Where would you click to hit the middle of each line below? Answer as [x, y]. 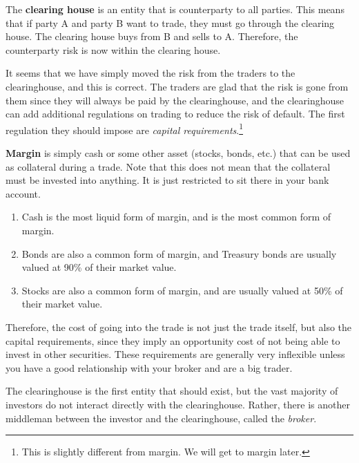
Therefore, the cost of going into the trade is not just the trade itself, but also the [179, 327]
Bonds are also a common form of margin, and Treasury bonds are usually [179, 253]
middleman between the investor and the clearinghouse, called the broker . [161, 418]
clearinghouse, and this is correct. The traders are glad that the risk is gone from [177, 86]
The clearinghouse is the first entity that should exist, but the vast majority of [172, 391]
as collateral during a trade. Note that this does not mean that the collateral [168, 166]
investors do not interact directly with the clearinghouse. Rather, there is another [178, 404]
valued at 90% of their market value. [99, 267]
